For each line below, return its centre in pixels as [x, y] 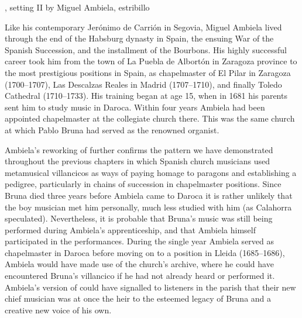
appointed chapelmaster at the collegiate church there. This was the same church [150, 118]
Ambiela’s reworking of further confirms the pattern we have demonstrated [139, 149]
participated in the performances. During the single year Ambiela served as [140, 241]
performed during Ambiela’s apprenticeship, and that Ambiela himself [130, 229]
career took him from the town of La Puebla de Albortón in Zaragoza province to [151, 61]
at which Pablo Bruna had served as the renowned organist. [112, 129]
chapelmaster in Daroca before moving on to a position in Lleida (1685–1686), [145, 252]
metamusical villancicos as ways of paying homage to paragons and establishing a [151, 172]
